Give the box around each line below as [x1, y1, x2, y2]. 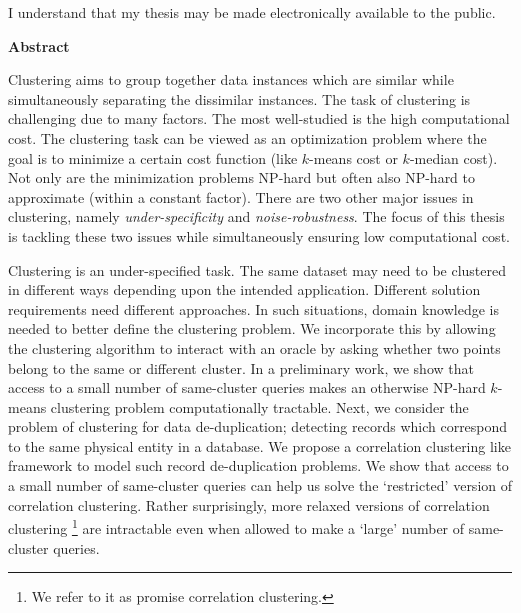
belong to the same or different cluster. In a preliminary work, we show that [8, 357, 474, 378]
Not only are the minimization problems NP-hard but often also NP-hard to [8, 167, 476, 188]
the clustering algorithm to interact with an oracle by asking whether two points [8, 337, 501, 358]
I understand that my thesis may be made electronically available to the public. [8, 2, 496, 22]
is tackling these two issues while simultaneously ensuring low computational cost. [8, 225, 510, 246]
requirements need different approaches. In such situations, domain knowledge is [8, 298, 499, 319]
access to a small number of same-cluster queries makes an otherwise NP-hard [8, 377, 486, 398]
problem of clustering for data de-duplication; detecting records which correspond [8, 416, 508, 437]
